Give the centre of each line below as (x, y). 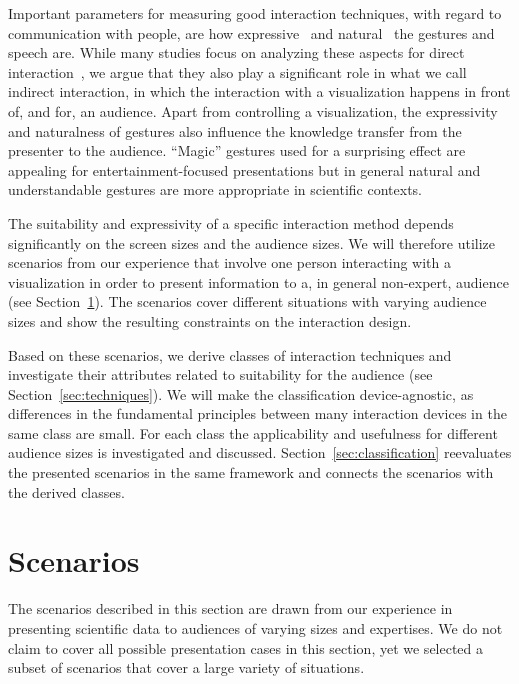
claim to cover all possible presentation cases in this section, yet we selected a (246, 647)
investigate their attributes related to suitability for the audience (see (220, 374)
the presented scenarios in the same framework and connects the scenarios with (251, 472)
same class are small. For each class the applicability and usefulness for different (253, 432)
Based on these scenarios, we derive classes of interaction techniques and (230, 354)
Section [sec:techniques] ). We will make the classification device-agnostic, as (241, 393)
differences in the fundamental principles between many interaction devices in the (257, 413)
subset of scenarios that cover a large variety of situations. (186, 667)
